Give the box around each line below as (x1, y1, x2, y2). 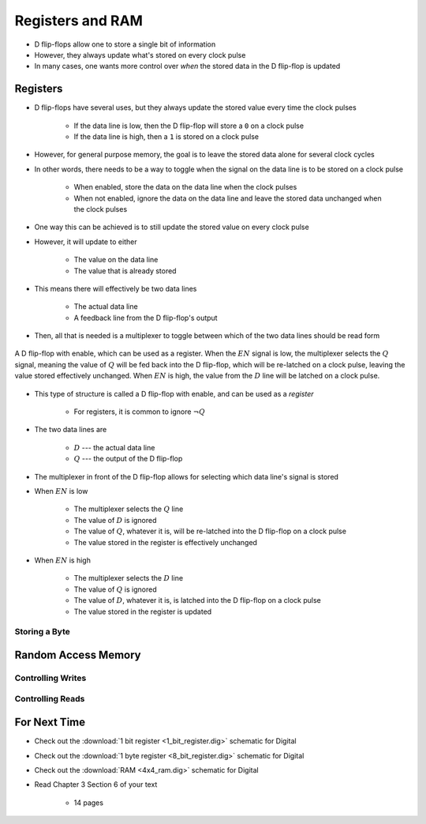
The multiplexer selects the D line (73, 574, 184, 583)
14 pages (73, 798, 104, 807)
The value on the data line (73, 255, 159, 265)
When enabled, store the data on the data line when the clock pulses (73, 182, 297, 192)
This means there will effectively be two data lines (34, 284, 197, 293)
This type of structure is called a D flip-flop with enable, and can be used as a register (34, 389, 315, 398)
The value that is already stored (73, 265, 177, 276)
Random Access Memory (14, 648, 141, 661)
